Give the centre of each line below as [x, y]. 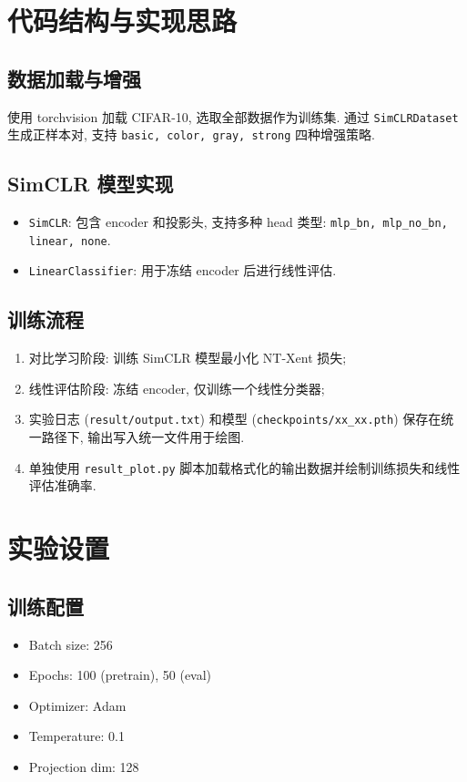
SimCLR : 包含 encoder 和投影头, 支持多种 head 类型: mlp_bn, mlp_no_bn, [238, 222]
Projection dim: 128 [84, 766]
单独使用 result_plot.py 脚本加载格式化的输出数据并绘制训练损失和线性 [244, 467]
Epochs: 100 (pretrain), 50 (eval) [120, 675]
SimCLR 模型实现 [91, 184]
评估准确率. [62, 485]
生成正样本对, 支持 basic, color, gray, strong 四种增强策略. [191, 134]
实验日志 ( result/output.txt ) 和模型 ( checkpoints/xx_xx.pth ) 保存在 [235, 419]
